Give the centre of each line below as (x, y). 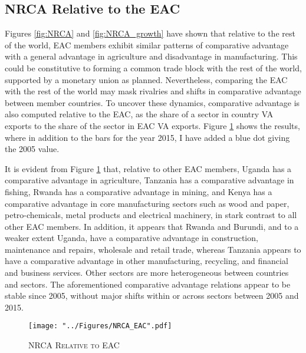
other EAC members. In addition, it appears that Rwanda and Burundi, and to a (152, 226)
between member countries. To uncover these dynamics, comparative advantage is (152, 102)
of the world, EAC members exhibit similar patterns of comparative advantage (147, 44)
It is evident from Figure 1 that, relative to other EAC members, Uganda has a (148, 168)
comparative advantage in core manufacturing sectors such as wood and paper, (147, 203)
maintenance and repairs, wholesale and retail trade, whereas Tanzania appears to (153, 249)
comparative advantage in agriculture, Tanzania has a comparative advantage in (149, 180)
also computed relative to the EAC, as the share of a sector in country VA (139, 114)
